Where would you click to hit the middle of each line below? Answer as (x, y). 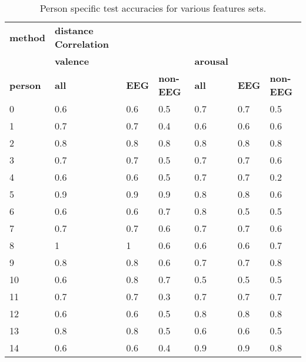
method (28, 37)
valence (72, 61)
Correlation (82, 44)
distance (74, 30)
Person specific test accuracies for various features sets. (153, 8)
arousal (211, 61)
